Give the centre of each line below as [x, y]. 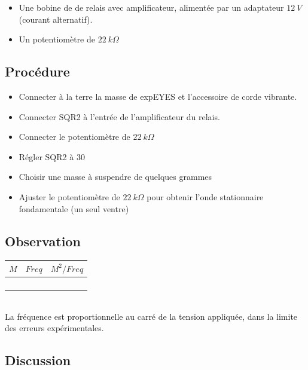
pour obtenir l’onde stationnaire [205, 196]
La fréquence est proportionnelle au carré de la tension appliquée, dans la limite [151, 316]
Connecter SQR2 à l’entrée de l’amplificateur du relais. [119, 116]
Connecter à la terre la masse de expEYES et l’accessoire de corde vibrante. [158, 96]
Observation [43, 241]
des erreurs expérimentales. [54, 328]
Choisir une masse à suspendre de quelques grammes [115, 177]
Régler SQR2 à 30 [52, 156]
